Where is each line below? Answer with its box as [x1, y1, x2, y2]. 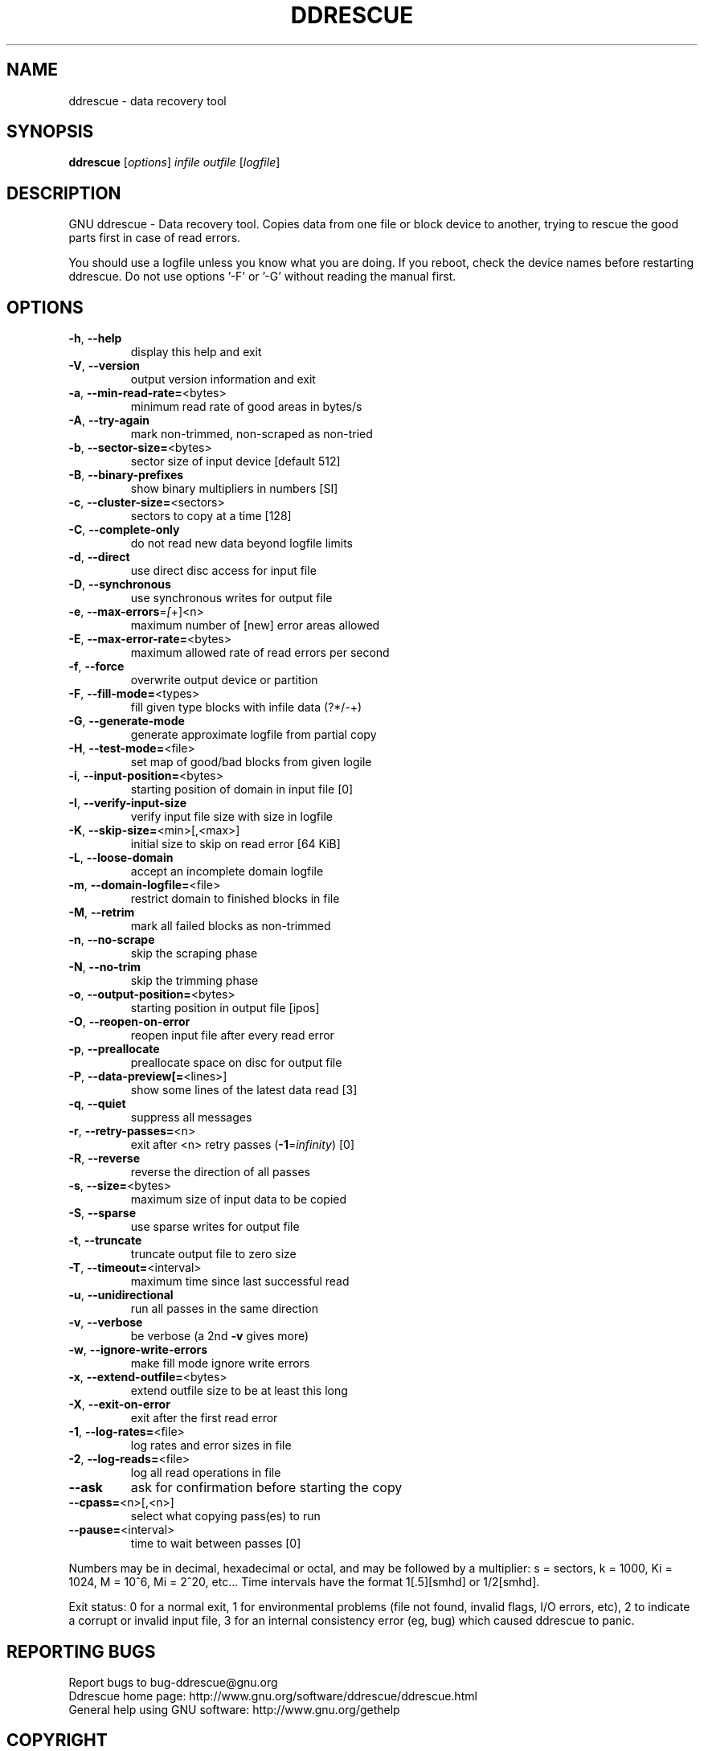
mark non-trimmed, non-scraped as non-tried [130, 427, 373, 441]
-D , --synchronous [68, 577, 171, 592]
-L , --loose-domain [68, 851, 174, 865]
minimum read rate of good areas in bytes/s [130, 400, 362, 414]
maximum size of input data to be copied [130, 1192, 347, 1207]
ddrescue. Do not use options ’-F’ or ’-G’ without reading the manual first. [68, 269, 456, 284]
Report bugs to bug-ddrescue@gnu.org [68, 1675, 278, 1689]
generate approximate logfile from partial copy [130, 728, 377, 742]
